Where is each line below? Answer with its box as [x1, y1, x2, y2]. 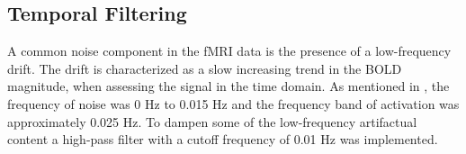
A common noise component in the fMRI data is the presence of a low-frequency [7, 41, 452, 60]
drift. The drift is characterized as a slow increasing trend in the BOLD [7, 59, 402, 77]
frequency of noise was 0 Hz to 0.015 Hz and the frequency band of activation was [7, 94, 460, 113]
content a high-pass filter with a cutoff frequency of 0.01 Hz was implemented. [7, 130, 438, 149]
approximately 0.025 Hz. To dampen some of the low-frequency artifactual [7, 112, 417, 131]
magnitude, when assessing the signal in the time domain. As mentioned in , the [7, 77, 450, 95]
